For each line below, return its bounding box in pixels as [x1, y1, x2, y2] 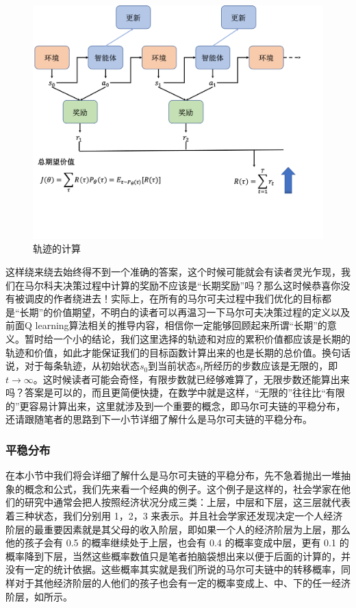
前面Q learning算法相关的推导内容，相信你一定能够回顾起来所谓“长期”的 [5, 318, 327, 332]
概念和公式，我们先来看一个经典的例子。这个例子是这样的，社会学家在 [24, 481, 341, 496]
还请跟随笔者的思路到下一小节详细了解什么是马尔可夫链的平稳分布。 [5, 412, 312, 426]
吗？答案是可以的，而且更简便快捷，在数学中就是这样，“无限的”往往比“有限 [5, 385, 345, 400]
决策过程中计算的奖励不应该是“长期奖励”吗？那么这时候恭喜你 [62, 278, 341, 292]
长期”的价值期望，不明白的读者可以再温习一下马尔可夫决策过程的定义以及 [19, 304, 351, 319]
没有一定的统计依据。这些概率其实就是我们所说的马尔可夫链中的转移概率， [5, 562, 341, 576]
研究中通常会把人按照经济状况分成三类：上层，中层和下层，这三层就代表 [24, 495, 351, 509]
